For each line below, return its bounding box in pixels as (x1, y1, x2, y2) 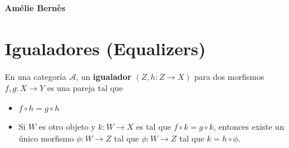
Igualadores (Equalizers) (5, 36, 206, 60)
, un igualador (76, 70, 132, 82)
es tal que (136, 120, 171, 132)
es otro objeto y (39, 120, 96, 132)
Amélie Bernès (5, 2, 65, 14)
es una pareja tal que (47, 82, 123, 94)
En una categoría (5, 70, 67, 82)
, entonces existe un (213, 120, 284, 132)
